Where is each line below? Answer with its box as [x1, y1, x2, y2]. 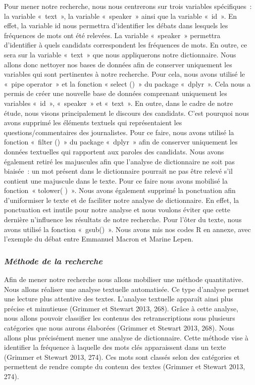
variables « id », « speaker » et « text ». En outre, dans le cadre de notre [4, 97, 233, 108]
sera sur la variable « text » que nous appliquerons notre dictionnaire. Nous [4, 49, 236, 59]
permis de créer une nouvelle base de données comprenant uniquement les [4, 88, 227, 98]
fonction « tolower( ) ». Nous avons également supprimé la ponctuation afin [4, 185, 236, 195]
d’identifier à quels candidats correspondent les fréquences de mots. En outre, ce [4, 40, 247, 50]
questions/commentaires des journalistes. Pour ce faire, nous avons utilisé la [4, 127, 234, 137]
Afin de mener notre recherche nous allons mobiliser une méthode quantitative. [4, 274, 244, 285]
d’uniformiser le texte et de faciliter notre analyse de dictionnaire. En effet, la [4, 194, 239, 205]
